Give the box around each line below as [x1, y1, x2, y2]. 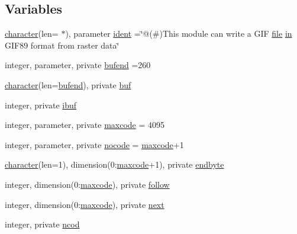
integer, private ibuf [5, 98, 77, 111]
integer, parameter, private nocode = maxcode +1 [5, 138, 184, 150]
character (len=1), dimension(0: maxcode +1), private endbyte [5, 158, 224, 171]
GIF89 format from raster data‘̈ [5, 39, 120, 51]
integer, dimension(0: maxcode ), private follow [5, 178, 170, 190]
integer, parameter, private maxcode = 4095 [5, 118, 165, 131]
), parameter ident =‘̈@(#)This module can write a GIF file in [65, 27, 292, 40]
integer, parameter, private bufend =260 [5, 59, 151, 71]
